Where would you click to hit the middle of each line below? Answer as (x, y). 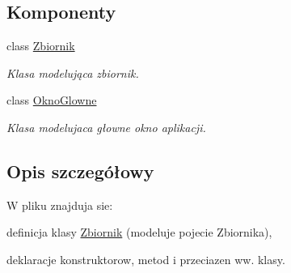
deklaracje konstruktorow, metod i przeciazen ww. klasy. (146, 259)
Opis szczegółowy (80, 171)
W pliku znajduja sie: (60, 205)
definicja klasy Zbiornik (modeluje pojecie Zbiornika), (139, 232)
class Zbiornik (41, 46)
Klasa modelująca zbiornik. (73, 73)
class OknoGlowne (52, 100)
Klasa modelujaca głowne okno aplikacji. (106, 127)
